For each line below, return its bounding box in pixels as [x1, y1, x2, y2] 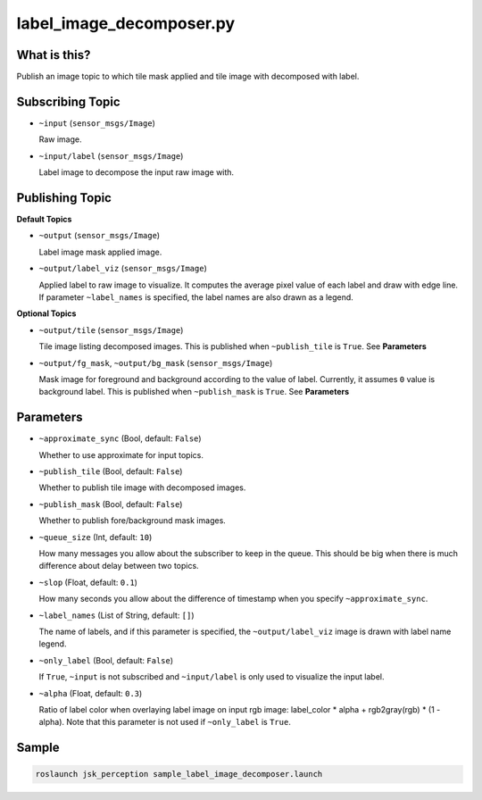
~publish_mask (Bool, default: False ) [38, 498, 183, 509]
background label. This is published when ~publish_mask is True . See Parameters [38, 387, 350, 397]
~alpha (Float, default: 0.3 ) [38, 687, 143, 698]
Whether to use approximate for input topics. [38, 449, 204, 460]
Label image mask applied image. [38, 246, 162, 257]
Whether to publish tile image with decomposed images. [38, 482, 246, 493]
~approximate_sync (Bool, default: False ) [38, 433, 202, 444]
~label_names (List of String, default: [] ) [38, 610, 195, 621]
